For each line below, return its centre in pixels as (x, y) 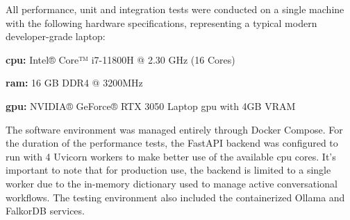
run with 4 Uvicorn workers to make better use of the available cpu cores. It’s (171, 156)
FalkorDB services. (45, 211)
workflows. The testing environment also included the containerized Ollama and (175, 197)
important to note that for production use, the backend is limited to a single (168, 170)
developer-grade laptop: (56, 36)
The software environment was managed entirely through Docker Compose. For (174, 129)
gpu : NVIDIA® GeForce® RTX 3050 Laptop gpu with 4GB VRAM (151, 106)
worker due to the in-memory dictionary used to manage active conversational (172, 183)
